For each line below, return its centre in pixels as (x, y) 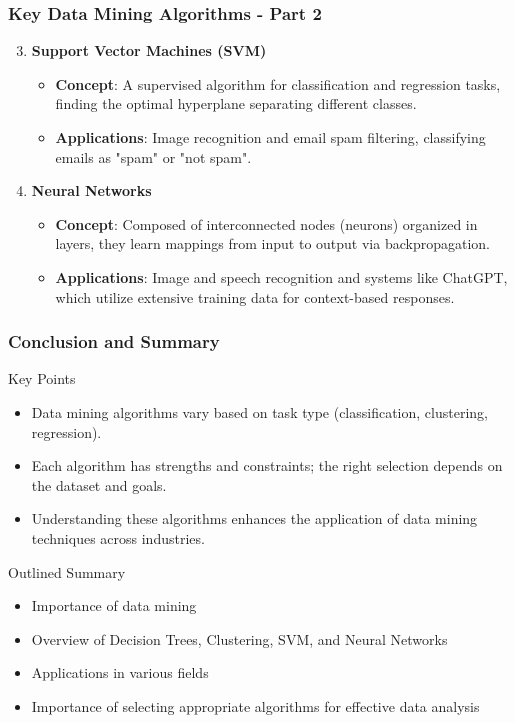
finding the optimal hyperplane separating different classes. (236, 103)
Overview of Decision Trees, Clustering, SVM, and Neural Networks (239, 638)
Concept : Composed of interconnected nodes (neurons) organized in (266, 223)
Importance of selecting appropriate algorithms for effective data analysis (255, 705)
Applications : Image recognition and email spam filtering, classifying (270, 137)
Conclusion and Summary (114, 341)
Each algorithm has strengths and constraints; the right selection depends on (267, 465)
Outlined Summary (67, 571)
